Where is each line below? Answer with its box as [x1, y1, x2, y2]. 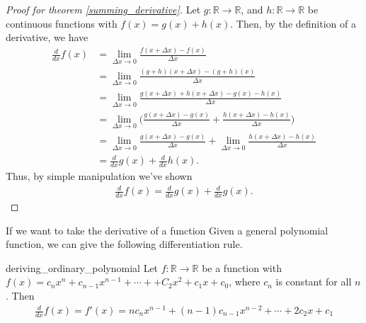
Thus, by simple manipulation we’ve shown [6, 168, 193, 183]
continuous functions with [6, 16, 118, 30]
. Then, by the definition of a [230, 16, 356, 30]
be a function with [202, 260, 282, 275]
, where [229, 274, 261, 289]
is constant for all [275, 274, 352, 289]
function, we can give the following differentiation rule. [6, 237, 243, 251]
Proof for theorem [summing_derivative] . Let [6, 2, 201, 16]
